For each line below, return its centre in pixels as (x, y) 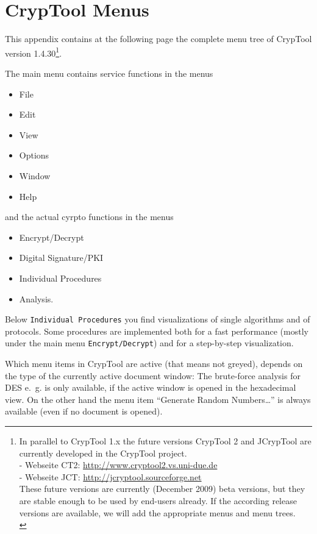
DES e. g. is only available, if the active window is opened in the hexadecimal (151, 387)
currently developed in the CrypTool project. (103, 453)
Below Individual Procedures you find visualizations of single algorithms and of (158, 319)
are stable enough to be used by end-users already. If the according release (158, 500)
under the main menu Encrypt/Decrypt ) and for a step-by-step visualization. (149, 343)
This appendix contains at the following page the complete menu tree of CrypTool (158, 39)
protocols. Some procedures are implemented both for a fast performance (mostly (157, 331)
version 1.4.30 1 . (34, 52)
